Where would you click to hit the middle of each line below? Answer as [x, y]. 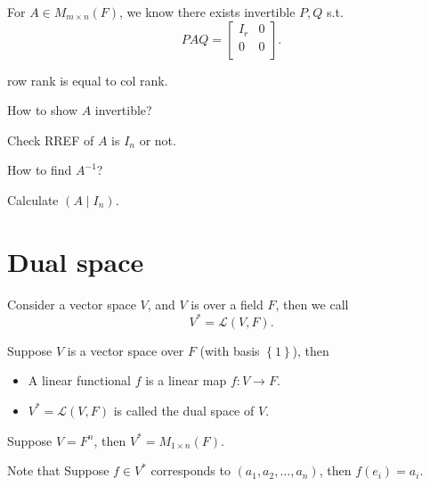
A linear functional [79, 380]
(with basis [230, 350]
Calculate [33, 199]
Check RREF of [51, 140]
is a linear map [186, 380]
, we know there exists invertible [207, 12]
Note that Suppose [58, 470]
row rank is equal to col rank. [88, 80]
